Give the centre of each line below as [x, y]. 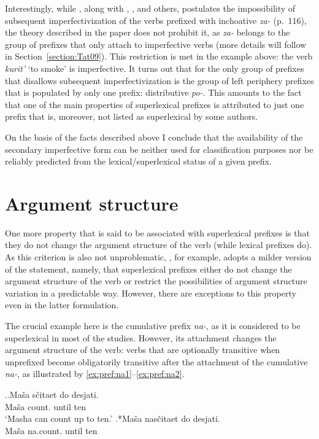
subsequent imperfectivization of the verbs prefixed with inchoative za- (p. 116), [156, 20]
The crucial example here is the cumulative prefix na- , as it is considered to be [153, 325]
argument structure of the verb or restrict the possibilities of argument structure [156, 281]
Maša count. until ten [45, 406]
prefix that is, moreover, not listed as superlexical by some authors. [132, 116]
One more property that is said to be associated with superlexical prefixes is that [157, 232]
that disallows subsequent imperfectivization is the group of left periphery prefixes [159, 80]
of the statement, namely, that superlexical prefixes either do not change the [148, 269]
